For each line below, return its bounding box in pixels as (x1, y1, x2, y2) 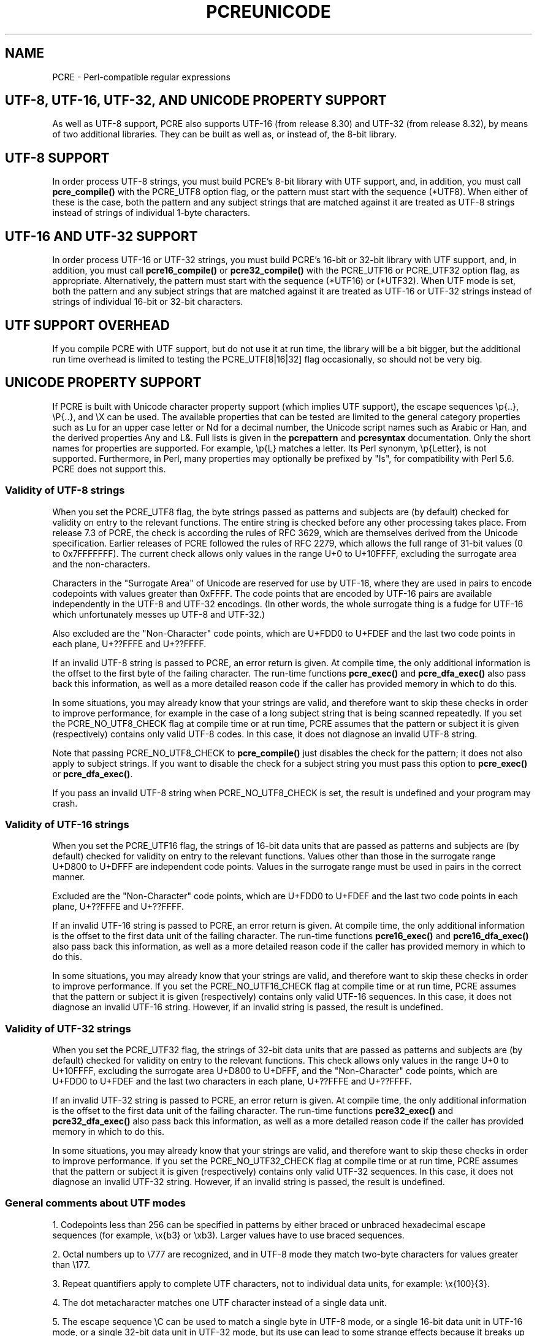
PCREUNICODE (206, 1, 331, 22)
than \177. (52, 1259, 90, 1270)
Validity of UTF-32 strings (5, 1022, 131, 1035)
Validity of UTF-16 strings (5, 818, 129, 831)
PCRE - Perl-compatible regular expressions (52, 71, 230, 82)
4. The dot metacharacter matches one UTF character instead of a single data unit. (52, 1297, 387, 1308)
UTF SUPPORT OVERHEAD (5, 317, 170, 333)
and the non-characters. (52, 558, 150, 569)
